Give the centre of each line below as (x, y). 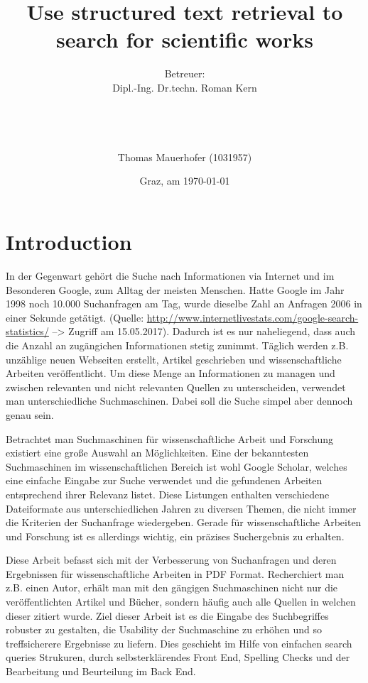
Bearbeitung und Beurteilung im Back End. (101, 671)
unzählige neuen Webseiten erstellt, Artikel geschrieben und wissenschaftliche (174, 359)
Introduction (69, 242)
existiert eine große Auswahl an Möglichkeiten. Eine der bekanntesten (157, 453)
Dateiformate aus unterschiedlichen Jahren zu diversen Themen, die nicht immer (181, 508)
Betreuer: (185, 73)
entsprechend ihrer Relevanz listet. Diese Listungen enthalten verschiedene (168, 494)
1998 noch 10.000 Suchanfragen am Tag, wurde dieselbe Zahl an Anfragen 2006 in (184, 304)
